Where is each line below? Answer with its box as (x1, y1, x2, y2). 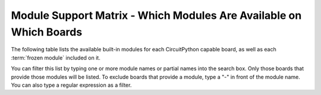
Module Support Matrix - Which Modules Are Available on (11, 9, 302, 22)
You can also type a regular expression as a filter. (11, 81, 132, 89)
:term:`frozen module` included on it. (11, 54, 100, 61)
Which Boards (11, 25, 83, 38)
